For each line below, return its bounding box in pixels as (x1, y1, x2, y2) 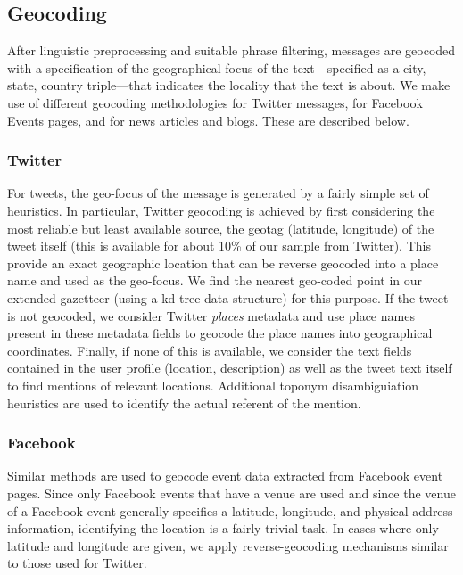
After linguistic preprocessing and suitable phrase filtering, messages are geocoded (7, 41, 456, 60)
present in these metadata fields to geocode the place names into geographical (7, 324, 433, 342)
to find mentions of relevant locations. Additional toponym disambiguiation (7, 375, 419, 394)
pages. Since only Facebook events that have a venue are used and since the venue (7, 483, 456, 502)
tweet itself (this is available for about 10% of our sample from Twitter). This (7, 236, 431, 255)
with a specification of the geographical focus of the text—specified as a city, (7, 58, 426, 77)
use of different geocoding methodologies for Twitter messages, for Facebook (7, 93, 423, 111)
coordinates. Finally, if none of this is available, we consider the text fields (7, 341, 412, 359)
